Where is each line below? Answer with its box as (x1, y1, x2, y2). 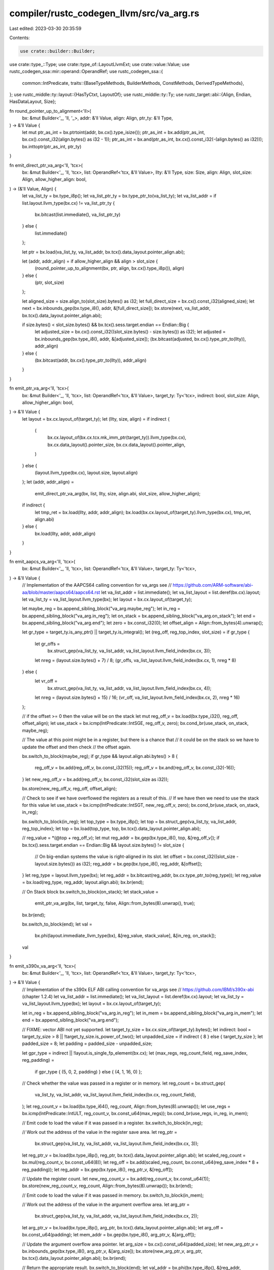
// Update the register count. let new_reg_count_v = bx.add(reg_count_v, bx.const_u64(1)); (22, 1176, 210, 1182)
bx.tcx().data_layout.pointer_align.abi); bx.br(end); (22, 1255, 127, 1261)
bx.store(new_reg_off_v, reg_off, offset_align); (22, 785, 117, 792)
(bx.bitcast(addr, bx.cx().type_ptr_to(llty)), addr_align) (35, 357, 147, 363)
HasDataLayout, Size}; (9, 99, 56, 105)
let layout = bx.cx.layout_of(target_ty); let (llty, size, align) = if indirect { (22, 416, 170, 422)
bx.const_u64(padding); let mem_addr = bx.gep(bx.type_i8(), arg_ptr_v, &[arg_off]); (22, 1232, 196, 1238)
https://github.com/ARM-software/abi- (173, 582, 254, 588)
